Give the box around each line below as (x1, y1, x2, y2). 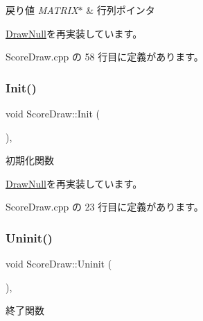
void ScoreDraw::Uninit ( (6, 256, 112, 271)
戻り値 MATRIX (6, 3, 78, 17)
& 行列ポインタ (86, 3, 155, 17)
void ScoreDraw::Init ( (6, 106, 100, 120)
